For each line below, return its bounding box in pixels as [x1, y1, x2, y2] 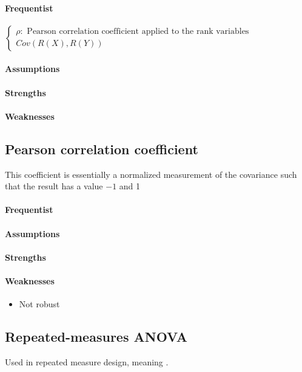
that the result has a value [5, 180, 103, 192]
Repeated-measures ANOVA [5, 327, 187, 346]
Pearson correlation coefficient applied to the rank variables [27, 27, 249, 36]
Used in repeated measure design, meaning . [5, 355, 169, 368]
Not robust [19, 298, 60, 310]
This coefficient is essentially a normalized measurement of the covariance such [5, 168, 297, 180]
